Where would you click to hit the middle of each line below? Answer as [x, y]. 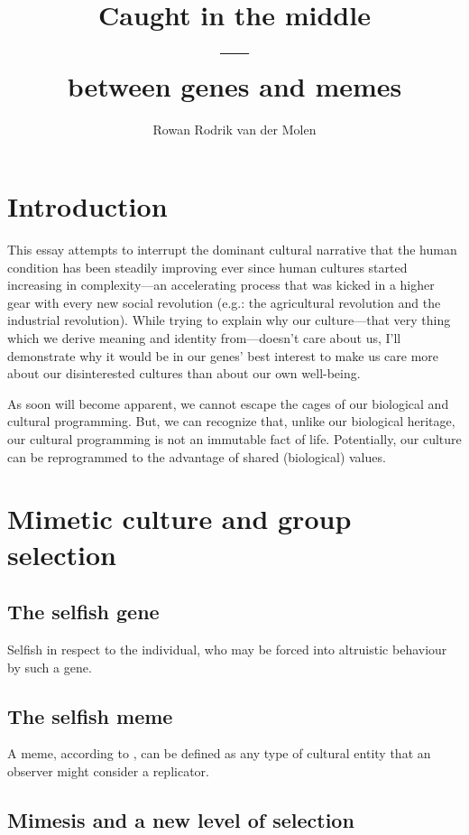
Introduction [87, 206]
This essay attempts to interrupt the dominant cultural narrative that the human [232, 250]
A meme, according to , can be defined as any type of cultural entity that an [219, 753]
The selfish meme [90, 715]
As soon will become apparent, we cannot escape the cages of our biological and [228, 403]
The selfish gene [83, 612]
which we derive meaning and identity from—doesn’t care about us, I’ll [204, 338]
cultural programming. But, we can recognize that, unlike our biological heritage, [231, 421]
